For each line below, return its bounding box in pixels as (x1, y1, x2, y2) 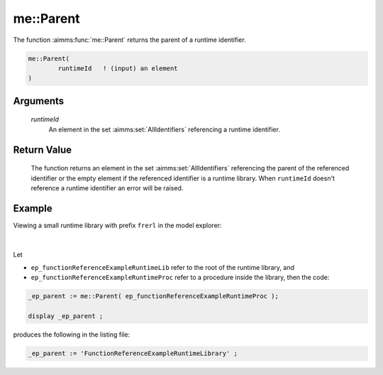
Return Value (13, 143, 72, 156)
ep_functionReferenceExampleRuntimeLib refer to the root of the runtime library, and (30, 263, 294, 271)
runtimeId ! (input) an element (57, 64, 178, 72)
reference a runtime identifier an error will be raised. (30, 183, 184, 192)
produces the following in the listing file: (13, 330, 131, 339)
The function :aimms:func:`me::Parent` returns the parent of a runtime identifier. (13, 36, 246, 44)
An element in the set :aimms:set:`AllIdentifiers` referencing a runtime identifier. (48, 125, 280, 134)
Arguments (13, 94, 65, 107)
